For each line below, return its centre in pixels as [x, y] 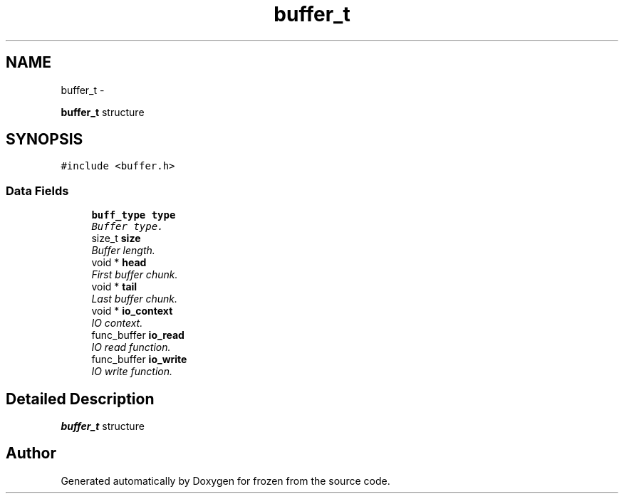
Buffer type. [128, 227]
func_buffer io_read [138, 335]
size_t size [116, 238]
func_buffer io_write [139, 359]
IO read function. [131, 347]
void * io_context [132, 311]
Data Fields [37, 190]
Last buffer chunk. [135, 299]
